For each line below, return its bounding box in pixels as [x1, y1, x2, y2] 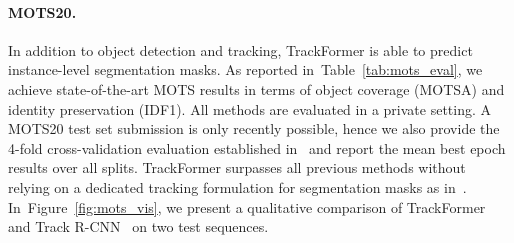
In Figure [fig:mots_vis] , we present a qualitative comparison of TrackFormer [8, 196, 486, 217]
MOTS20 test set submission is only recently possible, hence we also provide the [8, 118, 500, 139]
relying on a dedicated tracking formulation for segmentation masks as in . [8, 176, 467, 197]
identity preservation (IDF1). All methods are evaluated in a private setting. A [8, 98, 491, 119]
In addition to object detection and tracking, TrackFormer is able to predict [8, 39, 473, 60]
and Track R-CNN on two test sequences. [8, 216, 269, 237]
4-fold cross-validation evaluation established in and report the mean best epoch [8, 137, 506, 158]
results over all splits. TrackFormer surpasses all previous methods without [8, 157, 466, 178]
